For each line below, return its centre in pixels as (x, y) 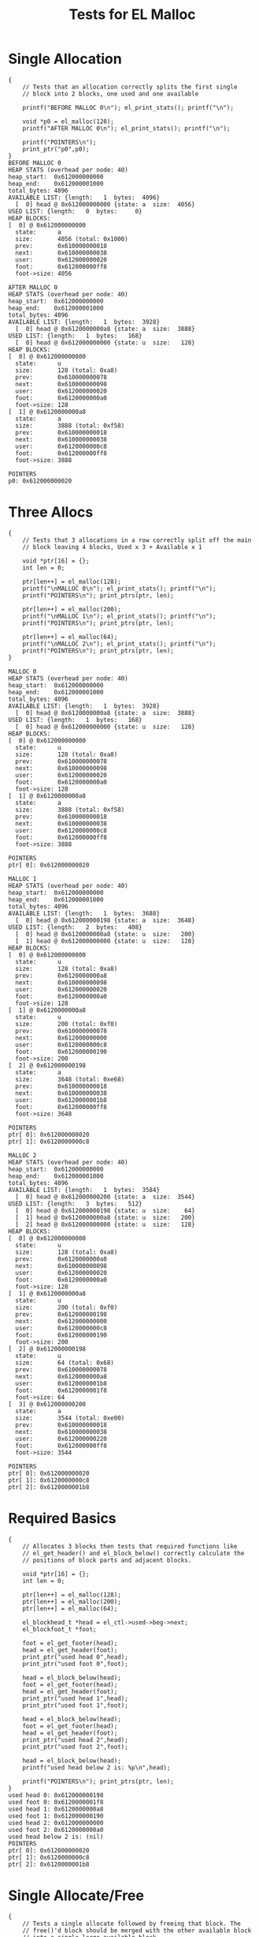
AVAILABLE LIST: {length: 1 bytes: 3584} (84, 1190)
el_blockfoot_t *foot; (59, 1629)
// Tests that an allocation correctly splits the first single (130, 87)
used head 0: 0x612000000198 (56, 1795)
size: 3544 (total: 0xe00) (70, 1418)
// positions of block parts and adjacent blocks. (107, 1560)
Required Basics (62, 1519)
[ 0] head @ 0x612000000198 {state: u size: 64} (105, 1210)
